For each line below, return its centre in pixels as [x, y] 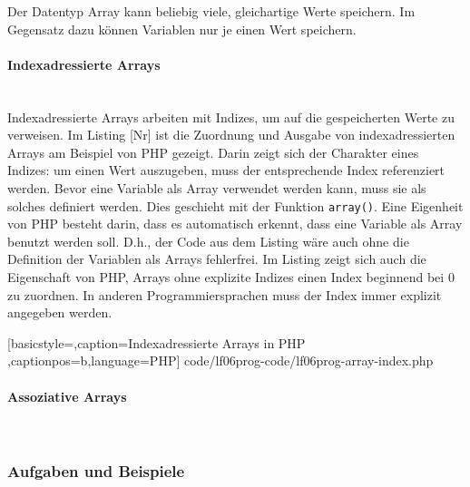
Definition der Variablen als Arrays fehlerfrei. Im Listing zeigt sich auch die [217, 259]
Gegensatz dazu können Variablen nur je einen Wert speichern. [182, 29]
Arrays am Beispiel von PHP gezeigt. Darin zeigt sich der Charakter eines [213, 152]
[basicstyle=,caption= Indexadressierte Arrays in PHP [157, 342]
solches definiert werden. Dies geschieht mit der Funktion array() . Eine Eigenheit [235, 205]
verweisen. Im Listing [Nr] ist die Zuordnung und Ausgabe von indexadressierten [231, 135]
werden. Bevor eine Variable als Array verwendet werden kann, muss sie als [217, 187]
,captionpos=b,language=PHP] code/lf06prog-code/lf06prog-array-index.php [220, 360]
